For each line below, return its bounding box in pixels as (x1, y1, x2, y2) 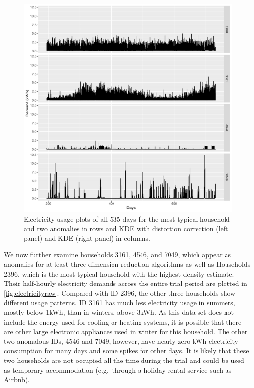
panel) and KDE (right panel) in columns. (24, 233, 150, 243)
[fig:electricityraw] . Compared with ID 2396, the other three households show (4, 287, 236, 298)
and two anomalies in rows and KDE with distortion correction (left (24, 223, 228, 233)
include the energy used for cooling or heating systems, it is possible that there (4, 316, 242, 327)
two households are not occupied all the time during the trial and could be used (4, 355, 244, 365)
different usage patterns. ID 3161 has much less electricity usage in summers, (4, 297, 235, 308)
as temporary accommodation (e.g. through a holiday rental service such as (4, 364, 232, 375)
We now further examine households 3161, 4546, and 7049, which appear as (4, 249, 231, 259)
